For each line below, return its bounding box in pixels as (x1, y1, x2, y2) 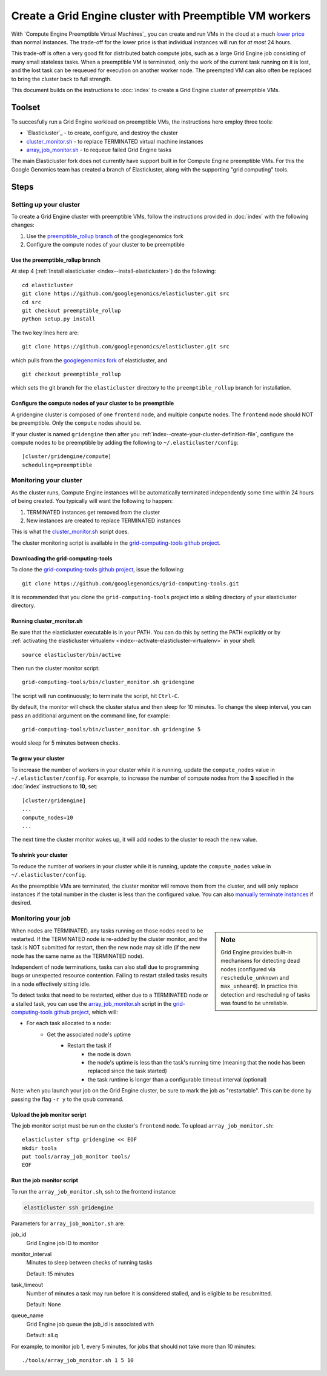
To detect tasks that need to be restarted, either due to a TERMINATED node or (11, 991, 209, 999)
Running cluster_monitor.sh (11, 617, 83, 625)
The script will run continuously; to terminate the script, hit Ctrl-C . (11, 692, 180, 699)
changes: (11, 221, 35, 228)
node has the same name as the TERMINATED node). (11, 952, 144, 960)
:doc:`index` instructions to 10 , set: (11, 783, 98, 790)
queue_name (11, 1312, 44, 1319)
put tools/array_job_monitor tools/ (22, 1153, 131, 1160)
